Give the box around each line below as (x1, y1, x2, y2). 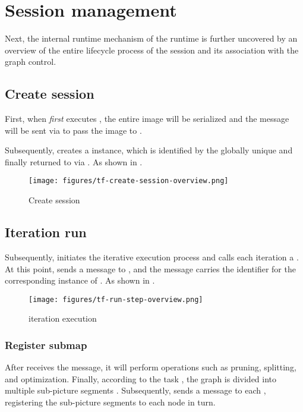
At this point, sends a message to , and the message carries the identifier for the (5, 262, 296, 275)
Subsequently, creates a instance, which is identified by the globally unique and (5, 144, 293, 156)
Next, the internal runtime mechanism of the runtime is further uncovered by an (5, 32, 298, 45)
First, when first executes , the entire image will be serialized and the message (5, 112, 289, 125)
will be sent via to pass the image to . (5, 124, 142, 136)
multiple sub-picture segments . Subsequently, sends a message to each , (5, 384, 266, 397)
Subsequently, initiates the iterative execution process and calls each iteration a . (5, 250, 299, 263)
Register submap (5, 337, 87, 352)
